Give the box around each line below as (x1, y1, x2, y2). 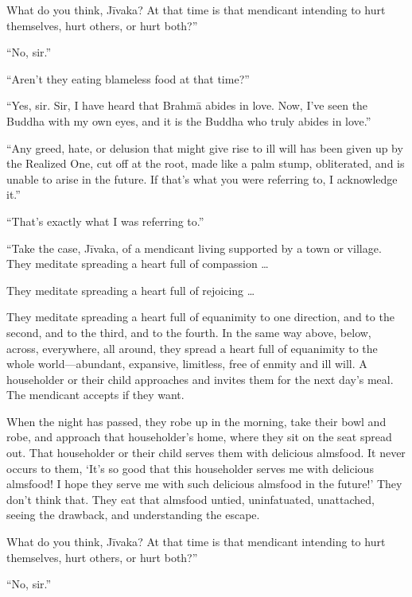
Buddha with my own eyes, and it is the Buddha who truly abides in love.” (6, 112, 371, 129)
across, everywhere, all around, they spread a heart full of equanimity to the (6, 339, 378, 356)
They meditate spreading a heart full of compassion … (6, 255, 269, 272)
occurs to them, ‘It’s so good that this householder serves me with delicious (6, 459, 374, 476)
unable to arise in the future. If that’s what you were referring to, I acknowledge (6, 170, 398, 187)
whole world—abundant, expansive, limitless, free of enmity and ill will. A (6, 355, 367, 372)
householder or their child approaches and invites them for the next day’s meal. (6, 370, 394, 387)
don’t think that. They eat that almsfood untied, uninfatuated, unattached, (6, 490, 375, 507)
